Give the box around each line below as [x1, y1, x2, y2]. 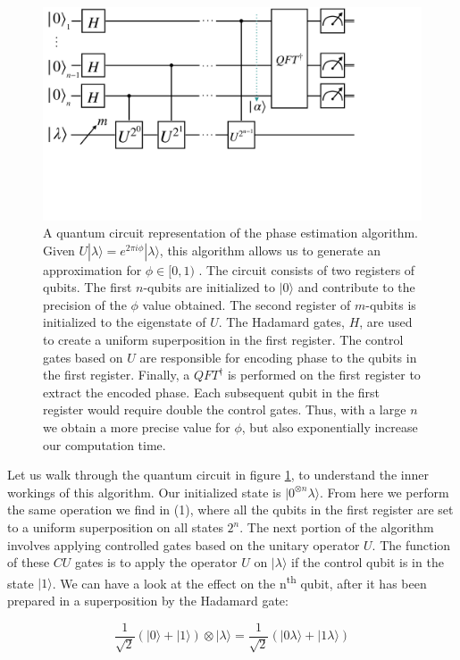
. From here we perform [320, 482, 449, 501]
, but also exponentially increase [241, 418, 418, 437]
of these [7, 553, 50, 572]
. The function [372, 535, 451, 554]
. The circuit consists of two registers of [198, 260, 415, 279]
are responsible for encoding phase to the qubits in [139, 347, 417, 366]
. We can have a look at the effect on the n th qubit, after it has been [52, 571, 427, 592]
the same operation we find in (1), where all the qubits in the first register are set [7, 500, 454, 519]
